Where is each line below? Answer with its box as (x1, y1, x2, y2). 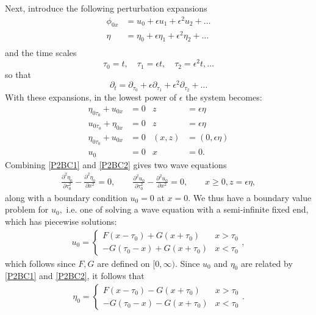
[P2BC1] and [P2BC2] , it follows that (5, 269, 145, 282)
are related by (240, 257, 293, 269)
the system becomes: (185, 91, 262, 104)
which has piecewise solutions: (5, 215, 117, 228)
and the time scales (5, 46, 77, 59)
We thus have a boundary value (193, 191, 312, 204)
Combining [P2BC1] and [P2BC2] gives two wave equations (5, 158, 227, 171)
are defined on (97, 257, 150, 269)
